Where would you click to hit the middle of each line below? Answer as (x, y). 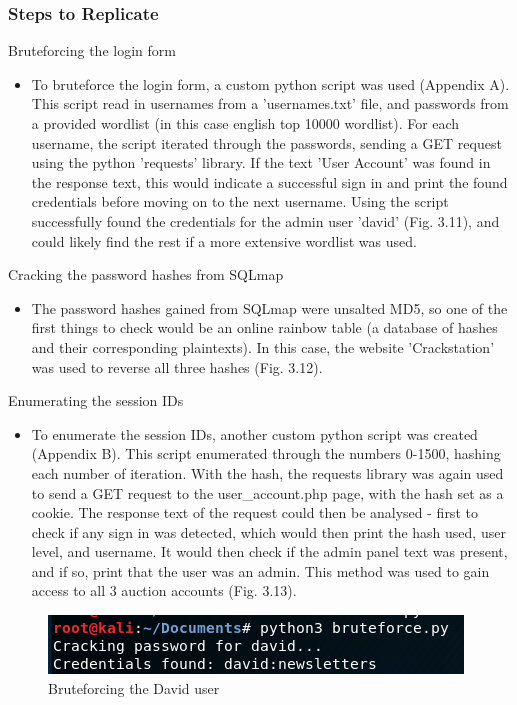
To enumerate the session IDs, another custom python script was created (254, 433)
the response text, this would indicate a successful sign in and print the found (269, 181)
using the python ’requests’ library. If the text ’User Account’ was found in (261, 162)
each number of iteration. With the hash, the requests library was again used (267, 472)
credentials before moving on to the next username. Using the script (240, 201)
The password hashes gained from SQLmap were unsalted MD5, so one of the (269, 307)
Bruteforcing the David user (134, 687)
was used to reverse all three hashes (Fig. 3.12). (177, 366)
